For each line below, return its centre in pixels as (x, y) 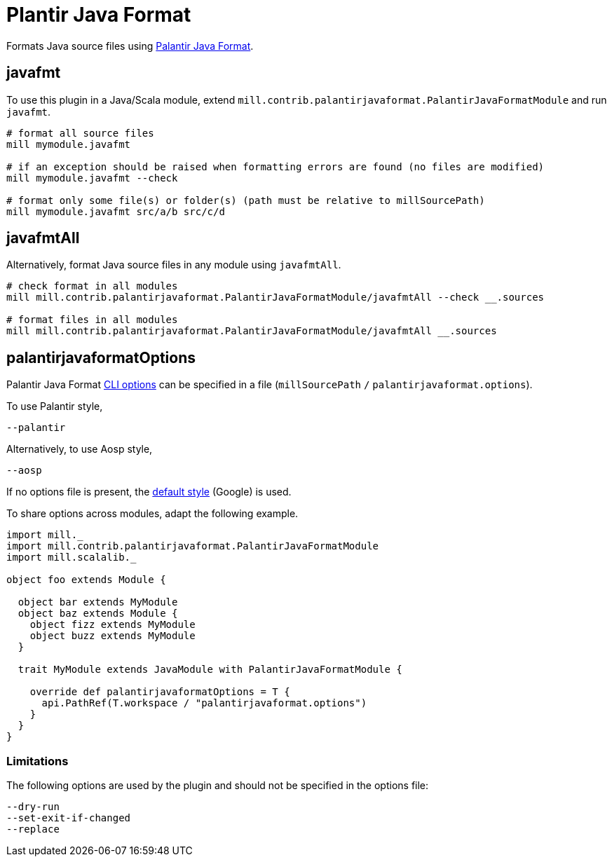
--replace (33, 829)
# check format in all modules (92, 286)
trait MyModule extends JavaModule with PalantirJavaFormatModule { (210, 670)
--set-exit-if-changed (69, 818)
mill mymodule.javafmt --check (92, 178)
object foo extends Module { (86, 580)
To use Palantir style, (55, 406)
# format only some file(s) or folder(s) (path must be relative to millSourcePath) (246, 200)
